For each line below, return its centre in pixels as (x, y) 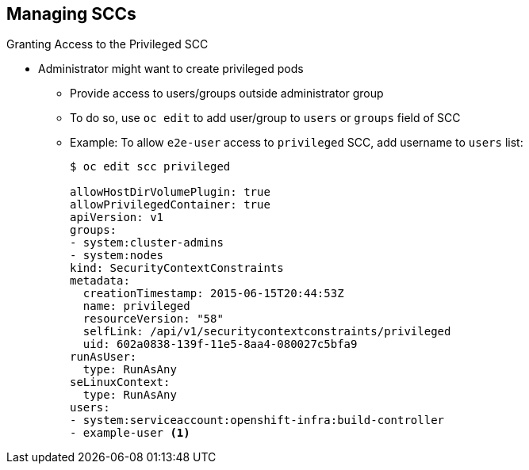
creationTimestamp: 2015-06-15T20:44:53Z (213, 294)
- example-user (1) (130, 433)
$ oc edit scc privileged (150, 167)
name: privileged (136, 306)
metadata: (100, 281)
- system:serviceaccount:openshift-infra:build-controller (257, 420)
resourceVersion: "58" (153, 319)
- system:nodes (117, 256)
